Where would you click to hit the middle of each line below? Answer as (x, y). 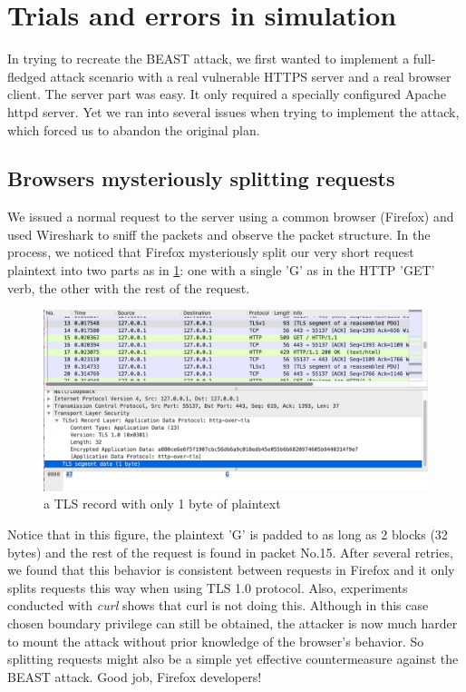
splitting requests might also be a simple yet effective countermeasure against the (233, 659)
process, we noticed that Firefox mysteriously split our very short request (211, 252)
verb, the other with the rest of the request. (129, 287)
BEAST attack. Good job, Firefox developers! (135, 676)
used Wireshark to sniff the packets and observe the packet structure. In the (219, 234)
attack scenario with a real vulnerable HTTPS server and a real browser (251, 76)
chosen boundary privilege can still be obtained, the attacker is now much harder (233, 623)
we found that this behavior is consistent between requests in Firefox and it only (231, 570)
